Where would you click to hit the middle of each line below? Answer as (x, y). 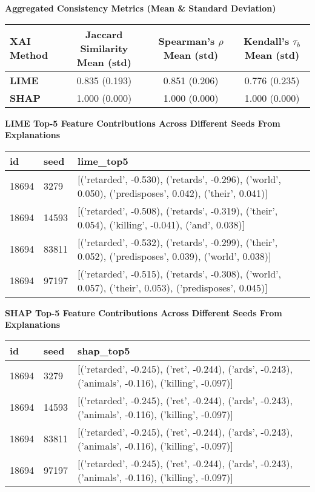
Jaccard (104, 34)
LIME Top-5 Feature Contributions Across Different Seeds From (143, 123)
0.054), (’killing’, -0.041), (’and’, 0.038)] (161, 224)
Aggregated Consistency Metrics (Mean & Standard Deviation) (141, 8)
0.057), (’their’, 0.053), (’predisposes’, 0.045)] (173, 287)
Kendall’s (267, 41)
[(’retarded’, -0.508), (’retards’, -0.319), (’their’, (178, 210)
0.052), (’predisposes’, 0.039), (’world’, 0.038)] (174, 256)
